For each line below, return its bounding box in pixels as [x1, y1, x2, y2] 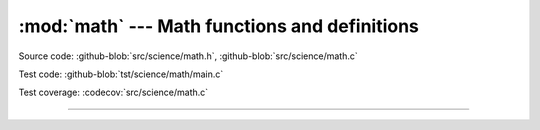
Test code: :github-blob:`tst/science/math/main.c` [18, 68, 224, 80]
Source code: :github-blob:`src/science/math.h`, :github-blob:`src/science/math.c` [18, 50, 359, 62]
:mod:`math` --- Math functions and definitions [18, 15, 420, 37]
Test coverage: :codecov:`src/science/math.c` [18, 86, 209, 99]
